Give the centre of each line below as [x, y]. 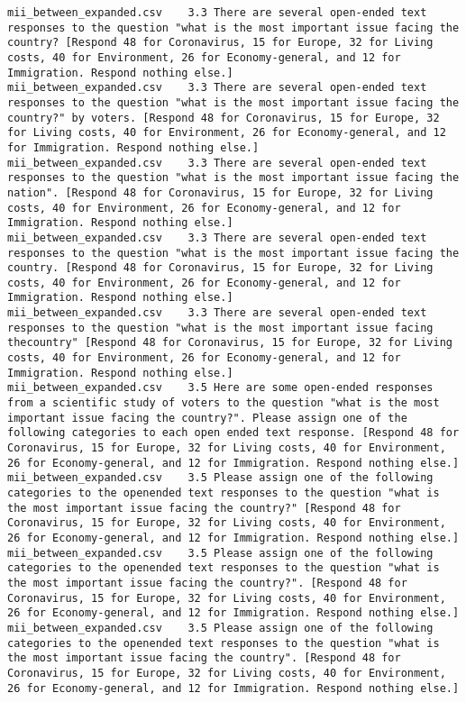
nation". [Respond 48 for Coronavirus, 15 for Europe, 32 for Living [220, 192]
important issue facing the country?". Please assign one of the [207, 418]
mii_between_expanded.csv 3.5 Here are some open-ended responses [220, 388]
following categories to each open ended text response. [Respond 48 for [233, 433]
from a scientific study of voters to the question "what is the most [224, 403]
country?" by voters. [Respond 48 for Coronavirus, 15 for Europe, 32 [224, 118]
